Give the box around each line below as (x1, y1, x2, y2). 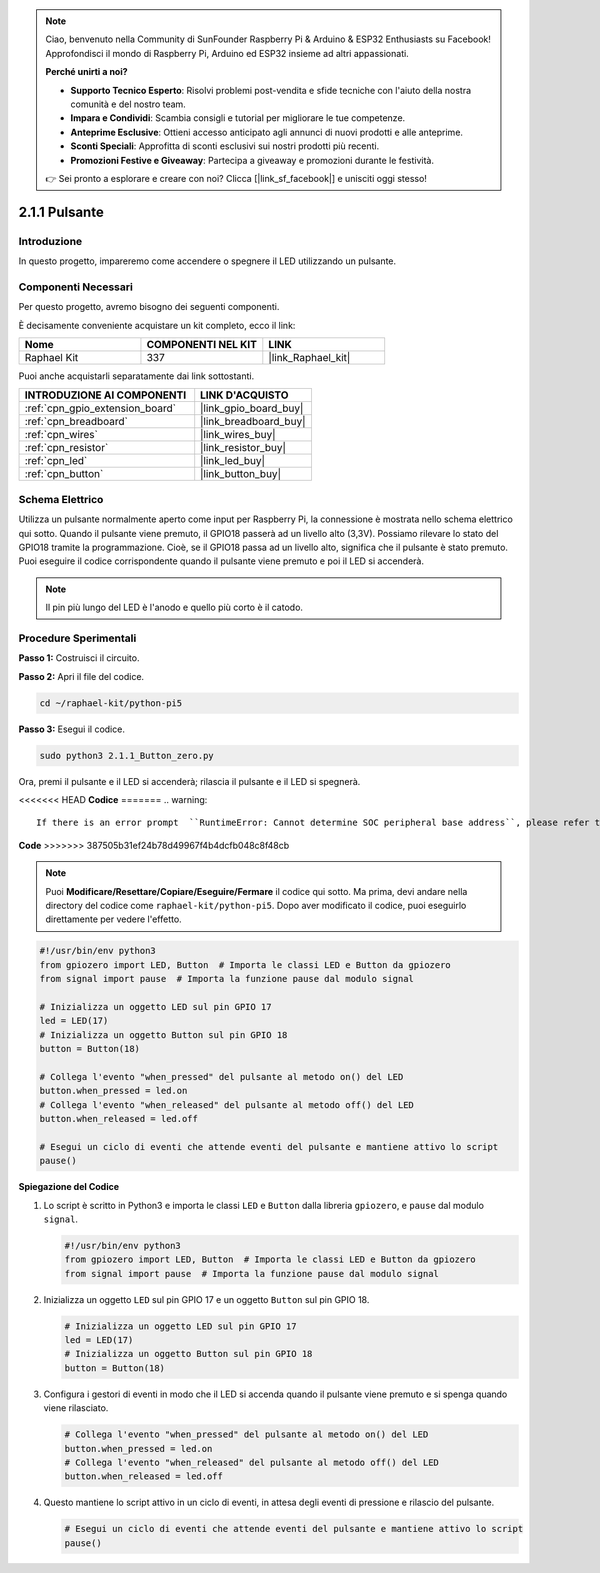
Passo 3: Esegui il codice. (18, 723, 125, 735)
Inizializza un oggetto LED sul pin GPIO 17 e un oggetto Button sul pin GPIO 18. (43, 1293, 370, 1305)
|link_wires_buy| (200, 428, 276, 442)
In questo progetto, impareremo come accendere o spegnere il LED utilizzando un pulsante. (18, 255, 397, 267)
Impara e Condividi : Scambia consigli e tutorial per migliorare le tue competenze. (70, 112, 406, 124)
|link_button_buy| (200, 467, 282, 481)
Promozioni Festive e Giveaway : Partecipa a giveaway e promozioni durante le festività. (70, 154, 435, 166)
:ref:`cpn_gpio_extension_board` (24, 401, 177, 415)
